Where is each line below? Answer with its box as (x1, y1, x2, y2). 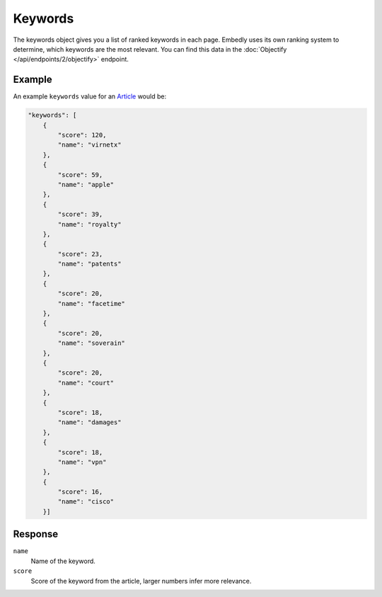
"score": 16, (57, 488, 103, 496)
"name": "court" (57, 379, 115, 387)
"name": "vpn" (57, 457, 107, 466)
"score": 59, (57, 171, 103, 178)
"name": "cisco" (57, 498, 115, 506)
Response (13, 528, 59, 540)
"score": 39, (57, 210, 103, 219)
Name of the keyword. (30, 557, 95, 565)
